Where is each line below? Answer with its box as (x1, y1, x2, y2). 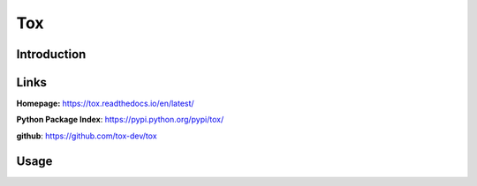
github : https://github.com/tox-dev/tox (16, 130, 158, 141)
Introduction (16, 47, 87, 62)
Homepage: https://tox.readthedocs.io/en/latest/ (16, 98, 194, 109)
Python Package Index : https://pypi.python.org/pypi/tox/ (16, 115, 224, 125)
